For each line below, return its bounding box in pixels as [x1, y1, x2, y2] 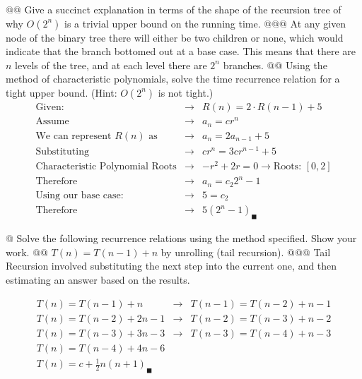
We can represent [35, 131, 112, 141]
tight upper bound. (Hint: [6, 85, 117, 100]
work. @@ [6, 244, 48, 259]
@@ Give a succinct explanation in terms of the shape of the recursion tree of [6, 2, 341, 16]
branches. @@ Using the [223, 57, 327, 72]
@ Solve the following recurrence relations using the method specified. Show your [6, 231, 357, 246]
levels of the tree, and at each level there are [15, 57, 207, 72]
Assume [35, 116, 69, 127]
